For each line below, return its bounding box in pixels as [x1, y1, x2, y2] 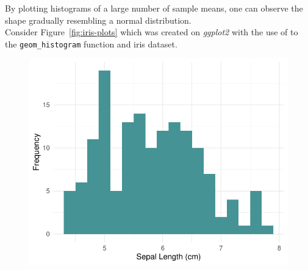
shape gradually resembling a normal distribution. [5, 13, 192, 26]
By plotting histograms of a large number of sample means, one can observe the [5, 2, 303, 14]
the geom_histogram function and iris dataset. [5, 37, 177, 50]
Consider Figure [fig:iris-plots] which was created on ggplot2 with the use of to [5, 26, 298, 38]
